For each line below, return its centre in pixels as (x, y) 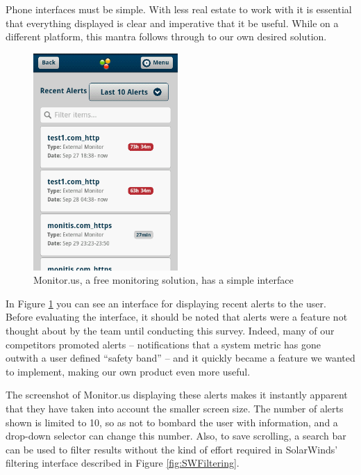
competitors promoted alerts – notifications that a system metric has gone (163, 344)
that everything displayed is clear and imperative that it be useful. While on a (172, 23)
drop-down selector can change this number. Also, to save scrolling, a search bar (176, 436)
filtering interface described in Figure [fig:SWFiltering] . (123, 463)
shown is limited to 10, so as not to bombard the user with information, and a (172, 422)
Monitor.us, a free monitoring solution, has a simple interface (163, 280)
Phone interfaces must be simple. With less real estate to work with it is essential (179, 9)
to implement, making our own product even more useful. (128, 371)
